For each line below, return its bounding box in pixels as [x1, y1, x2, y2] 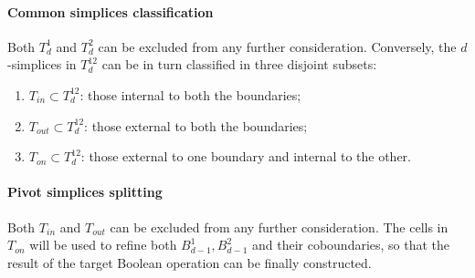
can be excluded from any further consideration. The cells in [110, 217, 449, 236]
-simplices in [7, 55, 77, 74]
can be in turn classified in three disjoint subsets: [101, 55, 377, 74]
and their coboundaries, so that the [251, 235, 450, 254]
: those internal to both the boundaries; [79, 85, 301, 104]
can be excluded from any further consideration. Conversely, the [98, 36, 457, 56]
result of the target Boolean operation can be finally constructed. [7, 252, 372, 272]
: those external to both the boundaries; [84, 116, 308, 135]
